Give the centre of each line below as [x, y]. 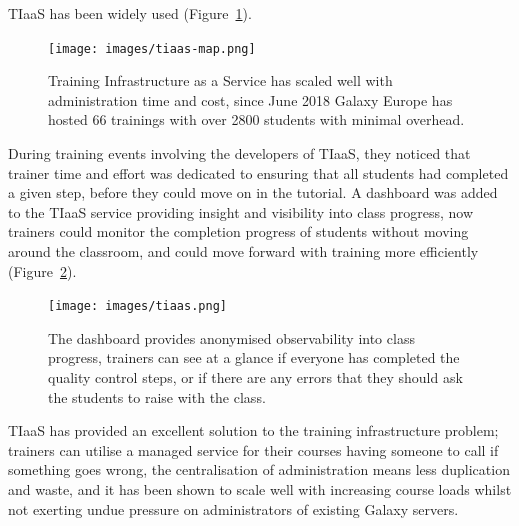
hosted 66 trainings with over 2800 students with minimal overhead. [256, 119]
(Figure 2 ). [42, 270]
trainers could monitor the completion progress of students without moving [238, 231]
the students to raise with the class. [157, 396]
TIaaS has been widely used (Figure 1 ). [130, 13]
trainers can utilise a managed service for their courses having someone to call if [253, 449]
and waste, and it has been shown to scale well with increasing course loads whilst [260, 489]
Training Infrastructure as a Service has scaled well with [220, 80]
